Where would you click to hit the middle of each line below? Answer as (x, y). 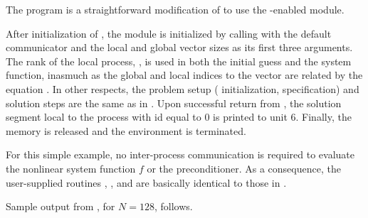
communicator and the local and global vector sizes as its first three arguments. (179, 47)
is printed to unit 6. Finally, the (282, 117)
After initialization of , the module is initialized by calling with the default (169, 33)
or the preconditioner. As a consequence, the (244, 168)
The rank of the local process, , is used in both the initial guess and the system (179, 61)
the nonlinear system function (71, 168)
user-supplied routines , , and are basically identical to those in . (146, 182)
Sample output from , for (61, 206)
